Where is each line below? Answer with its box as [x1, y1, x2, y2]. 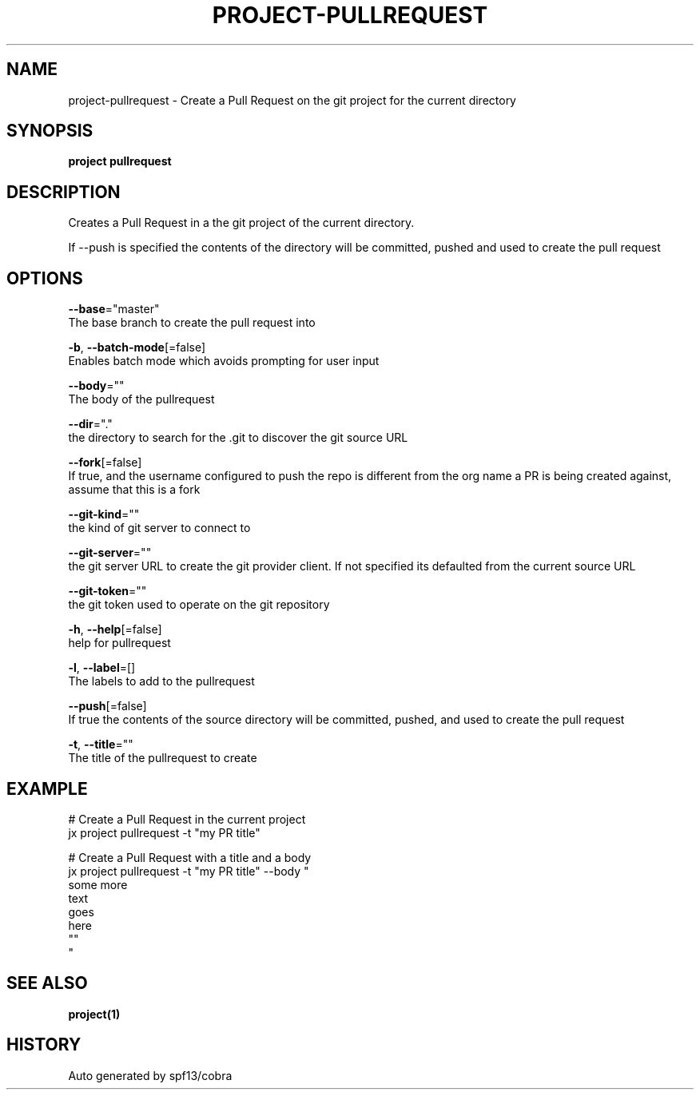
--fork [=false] [68, 455, 142, 470]
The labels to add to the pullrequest [68, 674, 255, 689]
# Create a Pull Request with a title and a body [68, 850, 312, 864]
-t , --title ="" [68, 737, 133, 752]
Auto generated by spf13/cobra [68, 1068, 233, 1082]
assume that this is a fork [68, 482, 201, 497]
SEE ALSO [6, 973, 88, 994]
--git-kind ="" [68, 507, 140, 522]
